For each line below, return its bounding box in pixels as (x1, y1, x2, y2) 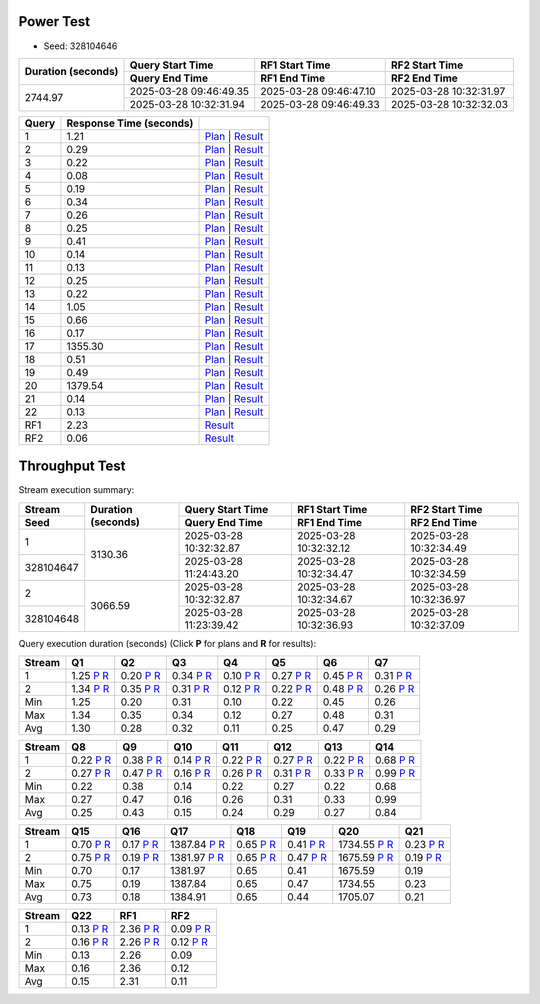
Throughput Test (18, 458, 126, 475)
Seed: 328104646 (43, 40, 118, 52)
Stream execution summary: (18, 484, 135, 496)
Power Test (18, 13, 90, 30)
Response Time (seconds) (66, 116, 194, 130)
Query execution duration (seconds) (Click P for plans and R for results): (18, 637, 317, 649)
